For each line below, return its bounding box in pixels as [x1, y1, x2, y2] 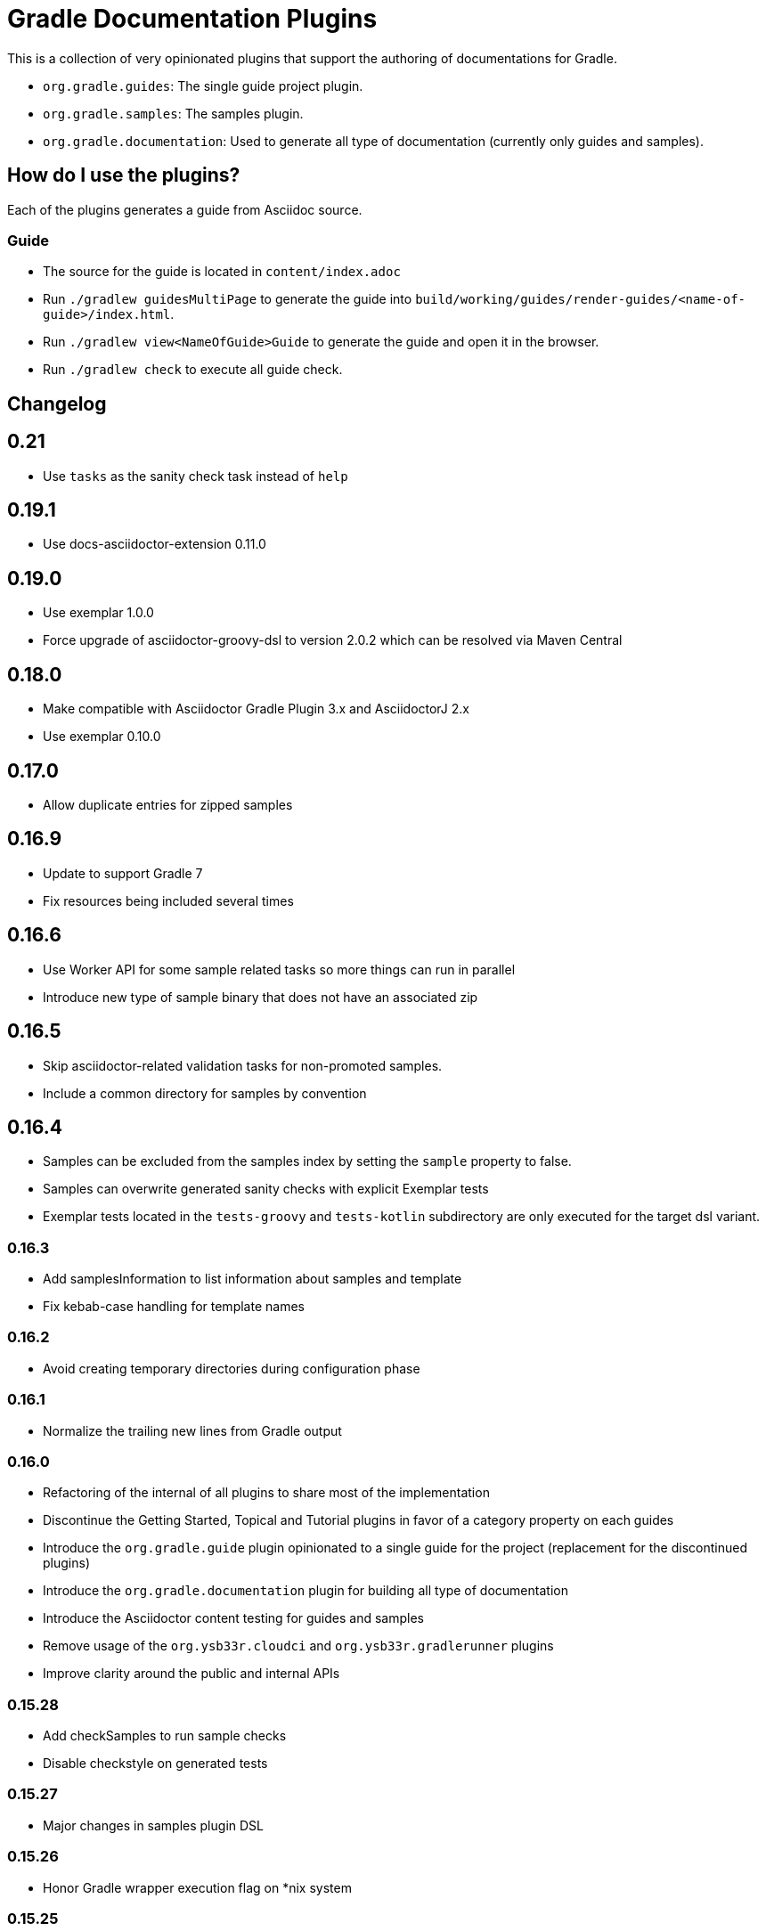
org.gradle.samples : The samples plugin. [43, 105, 304, 121]
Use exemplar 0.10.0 [43, 729, 161, 745]
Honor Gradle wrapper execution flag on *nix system [43, 1879, 352, 1895]
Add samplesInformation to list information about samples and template [43, 1271, 462, 1287]
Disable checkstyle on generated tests [43, 1756, 268, 1772]
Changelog [7, 392, 107, 415]
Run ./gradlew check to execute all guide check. [43, 362, 343, 378]
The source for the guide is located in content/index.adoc [43, 264, 401, 280]
